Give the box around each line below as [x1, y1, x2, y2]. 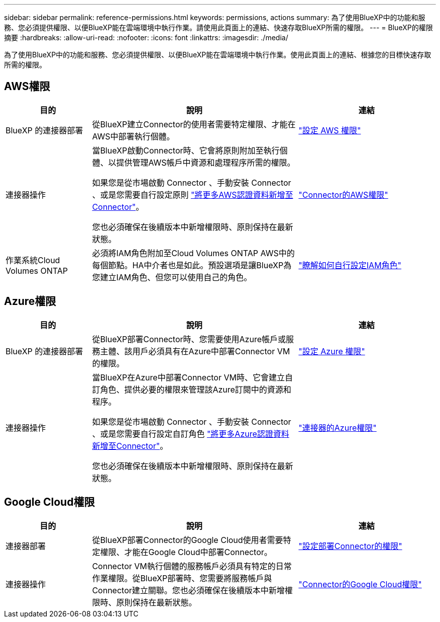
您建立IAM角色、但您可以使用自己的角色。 [92, 272, 252, 282]
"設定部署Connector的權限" [298, 540, 402, 551]
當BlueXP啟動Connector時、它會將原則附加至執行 [92, 145, 280, 155]
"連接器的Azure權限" [298, 422, 377, 433]
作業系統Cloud [6, 255, 60, 265]
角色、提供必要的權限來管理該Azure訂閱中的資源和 [100, 384, 291, 395]
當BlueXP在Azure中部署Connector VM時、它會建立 [92, 372, 285, 382]
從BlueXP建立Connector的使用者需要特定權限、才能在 [92, 119, 296, 129]
